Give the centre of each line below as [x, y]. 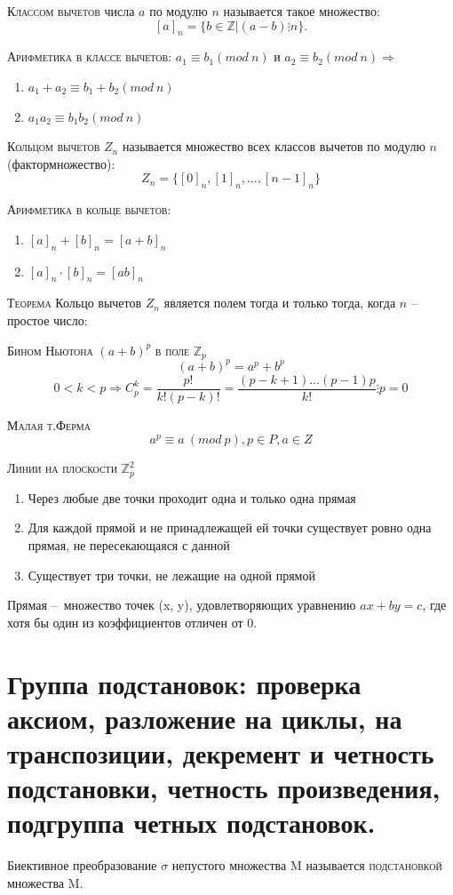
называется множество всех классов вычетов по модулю [274, 146]
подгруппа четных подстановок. [191, 823]
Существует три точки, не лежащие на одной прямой [171, 575]
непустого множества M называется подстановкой [307, 865]
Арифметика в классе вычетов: [90, 56]
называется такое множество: [302, 11]
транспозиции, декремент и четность [221, 753]
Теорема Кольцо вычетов [75, 303]
